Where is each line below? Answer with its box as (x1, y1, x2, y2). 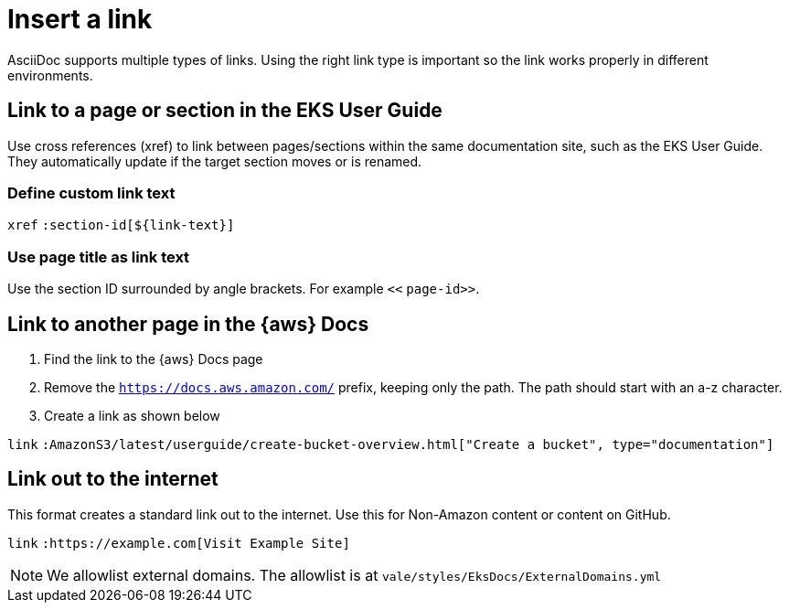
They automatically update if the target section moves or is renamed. (7, 153, 422, 169)
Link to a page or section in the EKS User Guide (7, 99, 442, 123)
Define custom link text (7, 183, 176, 202)
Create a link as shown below (44, 407, 220, 423)
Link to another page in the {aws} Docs (7, 312, 369, 336)
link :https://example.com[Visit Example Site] (7, 535, 350, 551)
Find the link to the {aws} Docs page (44, 350, 263, 367)
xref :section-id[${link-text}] (7, 218, 235, 233)
